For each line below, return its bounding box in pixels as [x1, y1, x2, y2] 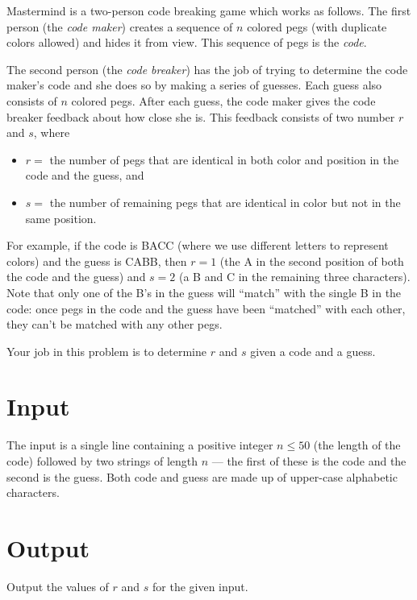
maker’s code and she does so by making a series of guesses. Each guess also [6, 77, 382, 93]
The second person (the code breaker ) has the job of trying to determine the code [6, 60, 408, 77]
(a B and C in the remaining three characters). [178, 268, 411, 285]
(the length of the [313, 437, 401, 453]
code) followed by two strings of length [6, 453, 198, 469]
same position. [25, 209, 97, 226]
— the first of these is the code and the [211, 453, 407, 469]
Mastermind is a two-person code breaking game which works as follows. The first [6, 2, 411, 19]
